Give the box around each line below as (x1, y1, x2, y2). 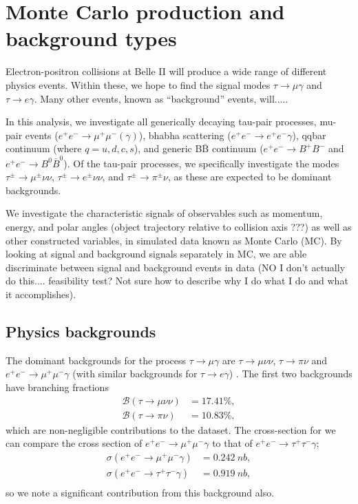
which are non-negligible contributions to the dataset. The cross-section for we (6, 422, 336, 437)
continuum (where (6, 141, 82, 156)
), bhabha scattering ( (138, 127, 231, 142)
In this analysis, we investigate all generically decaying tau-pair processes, (6, 114, 317, 129)
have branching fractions (6, 379, 109, 394)
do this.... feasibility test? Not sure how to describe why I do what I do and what (6, 273, 348, 288)
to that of (212, 436, 253, 450)
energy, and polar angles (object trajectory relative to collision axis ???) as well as (6, 219, 352, 233)
